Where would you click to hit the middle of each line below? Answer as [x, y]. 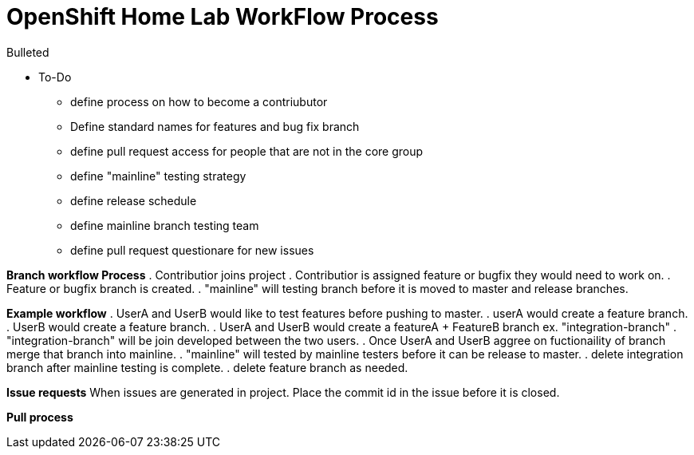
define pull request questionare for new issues [192, 250]
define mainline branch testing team [165, 225]
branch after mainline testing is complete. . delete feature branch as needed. [207, 367]
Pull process [40, 417]
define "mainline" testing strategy [158, 176]
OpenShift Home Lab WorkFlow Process [223, 17]
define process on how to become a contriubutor [199, 101]
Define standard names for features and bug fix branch [215, 126]
